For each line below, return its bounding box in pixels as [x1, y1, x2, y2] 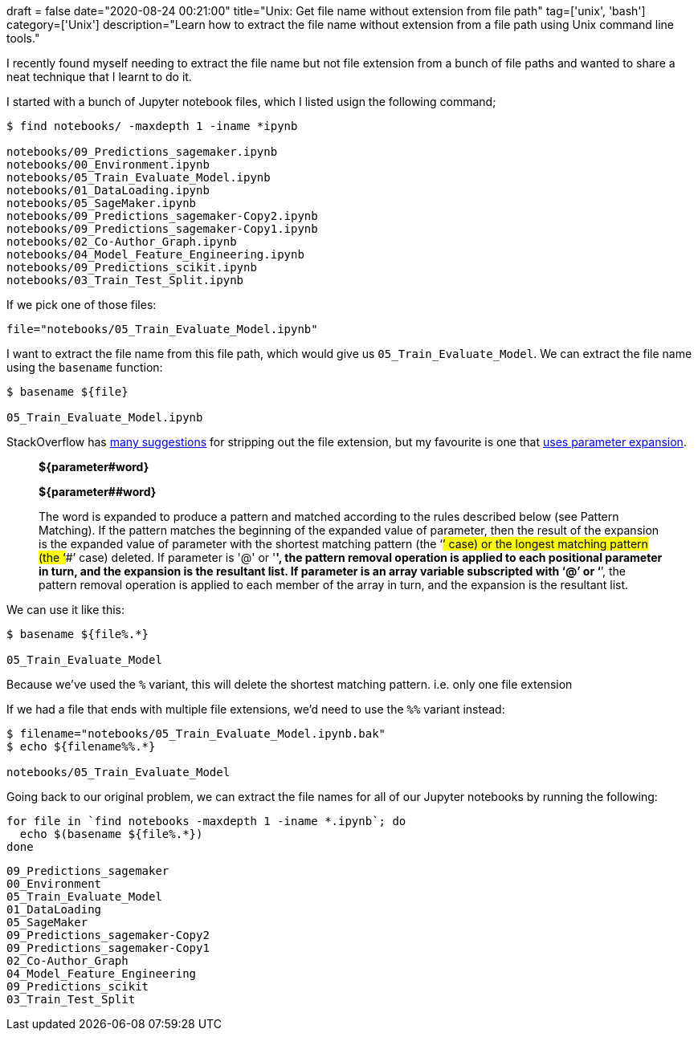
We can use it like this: [6, 603, 124, 616]
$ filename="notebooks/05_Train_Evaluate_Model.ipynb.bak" [6, 727, 386, 740]
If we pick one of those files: [6, 298, 157, 311]
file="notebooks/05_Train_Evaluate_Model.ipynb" [6, 323, 318, 335]
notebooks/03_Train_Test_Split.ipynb [6, 274, 244, 287]
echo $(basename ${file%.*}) [19, 828, 203, 840]
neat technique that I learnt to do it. [6, 70, 192, 83]
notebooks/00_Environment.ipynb [6, 158, 210, 171]
